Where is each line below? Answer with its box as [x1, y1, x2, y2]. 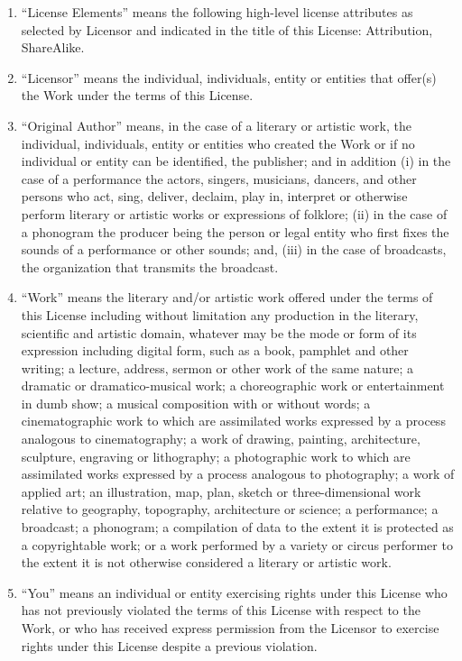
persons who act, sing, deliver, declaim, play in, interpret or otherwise [21, 187, 408, 206]
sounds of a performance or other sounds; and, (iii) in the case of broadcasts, [21, 240, 447, 259]
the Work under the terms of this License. [21, 86, 254, 105]
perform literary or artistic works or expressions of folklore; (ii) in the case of [21, 204, 448, 223]
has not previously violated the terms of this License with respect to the [21, 601, 420, 620]
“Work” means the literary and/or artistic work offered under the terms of [21, 288, 433, 307]
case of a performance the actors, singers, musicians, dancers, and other [21, 169, 417, 188]
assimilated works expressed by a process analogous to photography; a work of [21, 464, 455, 483]
